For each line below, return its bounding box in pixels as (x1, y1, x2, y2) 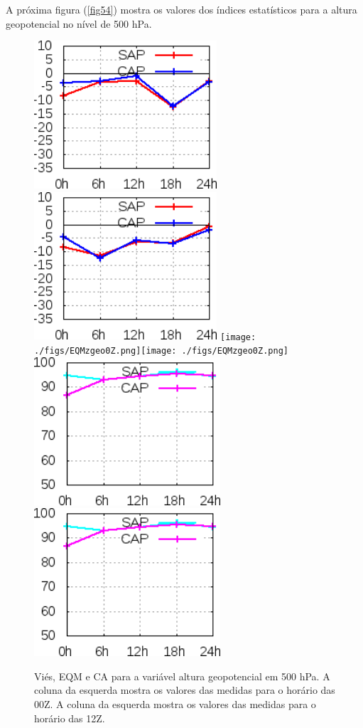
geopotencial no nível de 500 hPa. (6, 16, 152, 31)
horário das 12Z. (34, 710, 105, 725)
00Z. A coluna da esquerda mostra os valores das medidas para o (34, 696, 316, 711)
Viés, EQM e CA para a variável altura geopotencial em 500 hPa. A (34, 668, 330, 683)
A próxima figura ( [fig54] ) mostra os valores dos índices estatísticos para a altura (6, 2, 357, 16)
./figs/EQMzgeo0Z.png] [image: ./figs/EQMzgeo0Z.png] (34, 346, 288, 357)
